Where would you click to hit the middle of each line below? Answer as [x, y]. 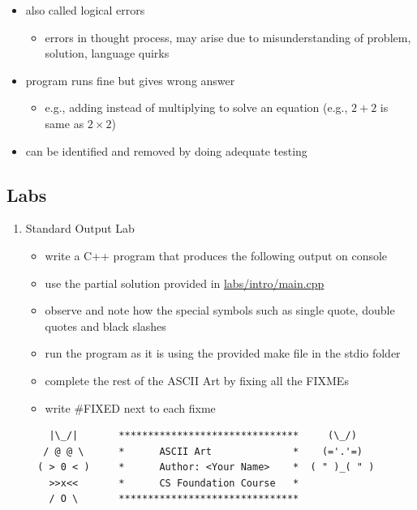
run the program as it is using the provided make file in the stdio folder [223, 353]
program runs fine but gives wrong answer [130, 80]
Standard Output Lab [80, 228]
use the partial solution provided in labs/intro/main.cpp [185, 283]
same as [64, 123]
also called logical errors [85, 10]
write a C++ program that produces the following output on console [216, 255]
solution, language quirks [107, 53]
